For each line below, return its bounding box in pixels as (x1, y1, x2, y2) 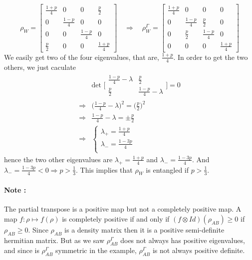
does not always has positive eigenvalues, (120, 235, 245, 245)
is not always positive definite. (152, 245, 245, 256)
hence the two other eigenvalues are (4, 154, 113, 164)
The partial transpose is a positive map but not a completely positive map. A (4, 204, 242, 214)
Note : (4, 185, 26, 195)
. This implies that (76, 164, 133, 175)
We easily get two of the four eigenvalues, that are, (4, 51, 159, 62)
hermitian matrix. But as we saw (4, 235, 105, 245)
